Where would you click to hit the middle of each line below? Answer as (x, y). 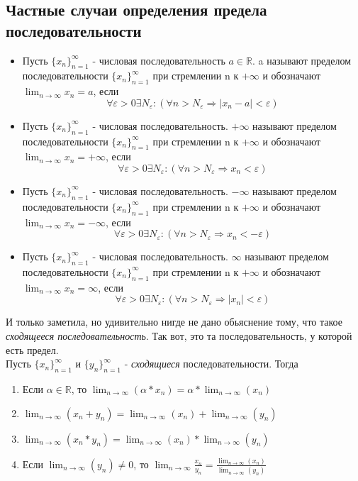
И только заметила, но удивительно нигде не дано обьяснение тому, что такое (174, 322)
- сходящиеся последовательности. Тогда (211, 364)
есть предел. (32, 349)
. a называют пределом (302, 60)
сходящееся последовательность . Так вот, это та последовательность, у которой (179, 335)
